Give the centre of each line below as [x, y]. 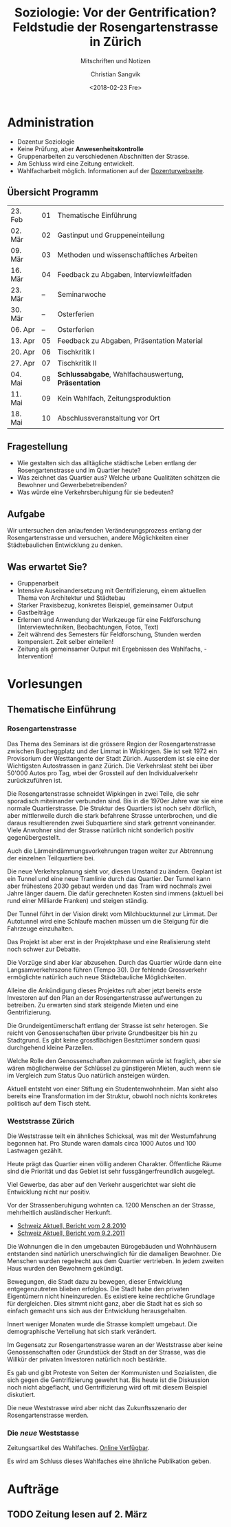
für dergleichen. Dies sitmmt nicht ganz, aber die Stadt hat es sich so [105, 1304]
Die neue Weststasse [43, 1433]
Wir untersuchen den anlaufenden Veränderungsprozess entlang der [104, 531]
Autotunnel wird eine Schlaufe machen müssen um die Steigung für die [108, 921]
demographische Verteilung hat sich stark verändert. [82, 1332]
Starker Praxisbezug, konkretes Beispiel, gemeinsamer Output [105, 605]
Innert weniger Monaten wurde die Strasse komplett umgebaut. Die [102, 1324]
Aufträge [33, 1489]
